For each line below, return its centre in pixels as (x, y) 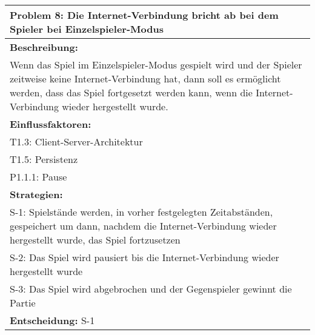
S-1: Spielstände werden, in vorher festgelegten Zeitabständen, (141, 212)
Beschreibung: (44, 47)
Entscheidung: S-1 (52, 320)
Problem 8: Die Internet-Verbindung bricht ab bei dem (144, 15)
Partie (23, 303)
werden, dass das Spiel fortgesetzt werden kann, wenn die (131, 92)
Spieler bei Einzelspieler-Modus (87, 29)
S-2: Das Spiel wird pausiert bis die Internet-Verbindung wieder (144, 257)
